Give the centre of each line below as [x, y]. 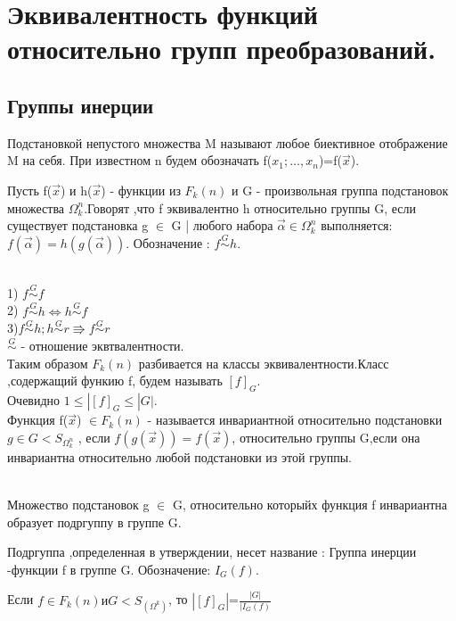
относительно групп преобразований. [222, 49]
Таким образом [48, 363]
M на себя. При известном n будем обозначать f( [140, 160]
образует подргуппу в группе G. [94, 522]
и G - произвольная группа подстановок [340, 190]
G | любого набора [222, 225]
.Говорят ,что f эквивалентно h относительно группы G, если [250, 207]
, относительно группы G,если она [326, 437]
